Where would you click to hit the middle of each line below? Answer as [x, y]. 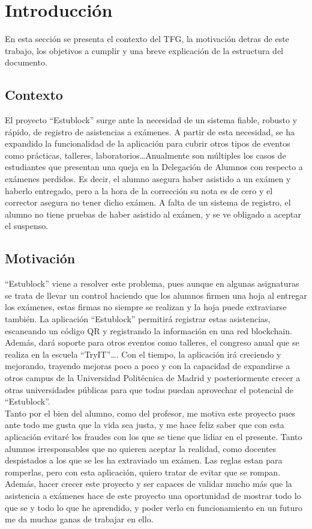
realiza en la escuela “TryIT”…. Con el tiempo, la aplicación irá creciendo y [143, 354]
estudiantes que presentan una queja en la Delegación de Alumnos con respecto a [154, 167]
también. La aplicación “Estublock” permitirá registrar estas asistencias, [138, 319]
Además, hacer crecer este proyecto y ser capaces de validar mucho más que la [148, 484]
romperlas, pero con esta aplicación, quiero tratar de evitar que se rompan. [143, 472]
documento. [26, 62]
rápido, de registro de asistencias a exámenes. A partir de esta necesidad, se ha [150, 131]
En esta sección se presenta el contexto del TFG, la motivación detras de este [147, 39]
